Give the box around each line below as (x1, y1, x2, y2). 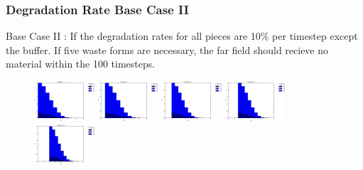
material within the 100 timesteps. (6, 56, 156, 71)
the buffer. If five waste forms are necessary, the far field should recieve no (6, 42, 329, 57)
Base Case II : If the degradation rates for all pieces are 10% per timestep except (6, 28, 358, 43)
